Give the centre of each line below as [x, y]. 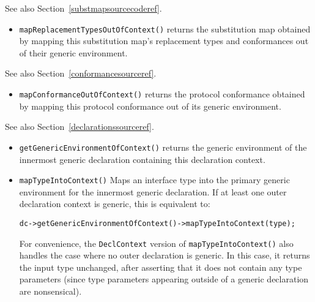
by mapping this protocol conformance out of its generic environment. [150, 106]
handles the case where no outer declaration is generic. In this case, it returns [165, 255]
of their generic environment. [73, 52]
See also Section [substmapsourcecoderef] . [83, 8]
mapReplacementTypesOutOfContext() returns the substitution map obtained [165, 28]
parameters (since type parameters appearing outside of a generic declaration [164, 279]
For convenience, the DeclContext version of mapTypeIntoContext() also [156, 243]
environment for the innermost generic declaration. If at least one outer [153, 191]
